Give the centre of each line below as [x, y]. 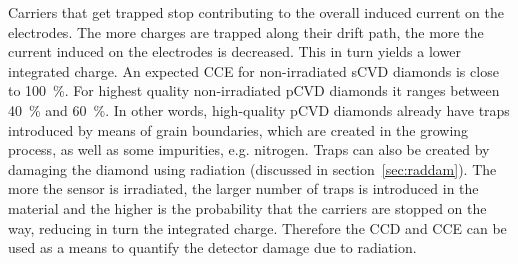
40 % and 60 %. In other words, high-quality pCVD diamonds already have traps [259, 109]
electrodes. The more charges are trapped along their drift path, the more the [246, 31]
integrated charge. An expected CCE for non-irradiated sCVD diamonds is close [253, 70]
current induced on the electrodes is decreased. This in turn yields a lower [234, 51]
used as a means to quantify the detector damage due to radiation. [212, 247]
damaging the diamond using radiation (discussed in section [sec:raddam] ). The [252, 168]
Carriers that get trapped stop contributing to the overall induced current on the [256, 12]
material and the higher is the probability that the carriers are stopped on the [247, 207]
